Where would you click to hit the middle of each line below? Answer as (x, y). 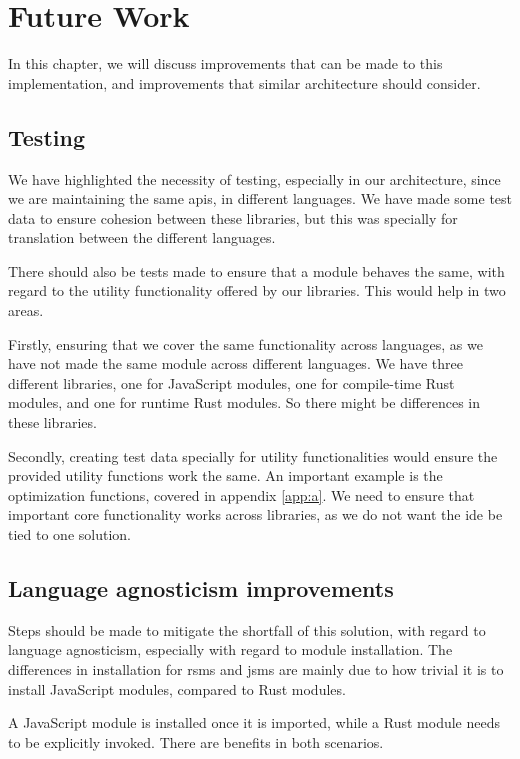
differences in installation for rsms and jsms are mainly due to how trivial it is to (256, 669)
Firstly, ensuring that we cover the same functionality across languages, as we (245, 343)
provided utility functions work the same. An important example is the (225, 475)
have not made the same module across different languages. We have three (235, 363)
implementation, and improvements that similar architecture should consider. (244, 82)
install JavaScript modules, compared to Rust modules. (177, 688)
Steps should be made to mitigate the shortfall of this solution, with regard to (247, 629)
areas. (26, 310)
